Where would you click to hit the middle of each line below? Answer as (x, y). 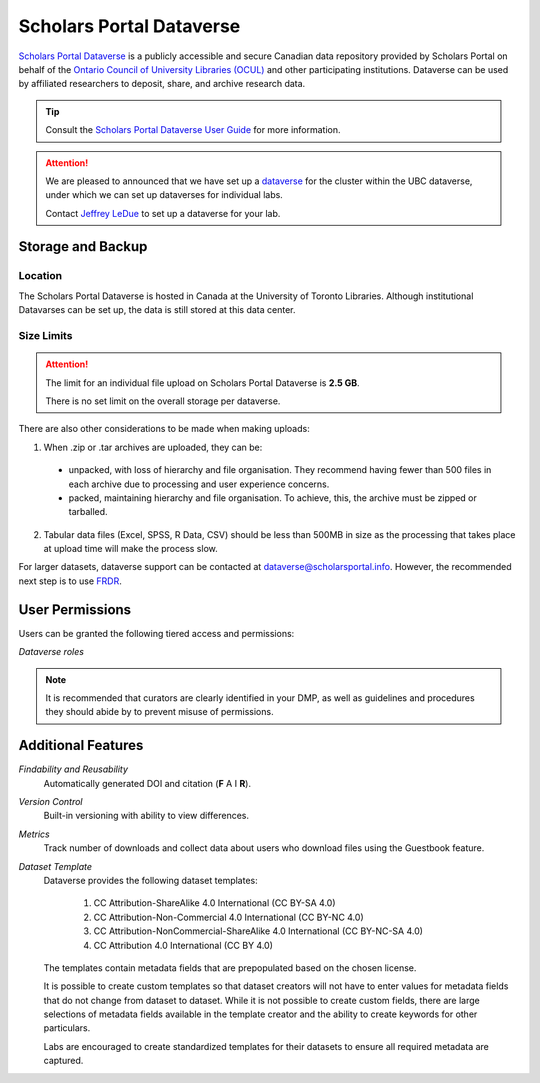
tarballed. (88, 512)
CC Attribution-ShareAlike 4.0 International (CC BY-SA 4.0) (214, 903)
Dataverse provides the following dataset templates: (151, 880)
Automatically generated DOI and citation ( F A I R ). (147, 783)
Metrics (34, 834)
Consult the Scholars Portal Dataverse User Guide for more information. (193, 130)
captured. (63, 1061)
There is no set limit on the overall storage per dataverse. (163, 401)
